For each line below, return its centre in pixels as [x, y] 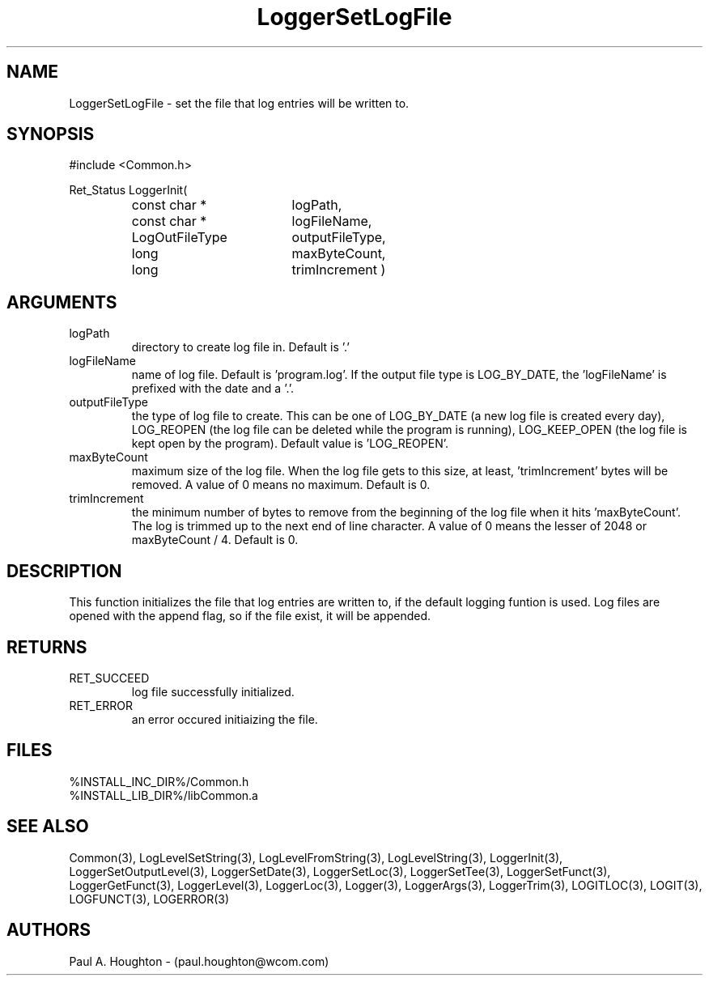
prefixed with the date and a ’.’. [212, 389]
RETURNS [47, 647]
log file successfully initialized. [213, 691]
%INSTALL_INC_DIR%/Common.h [159, 781]
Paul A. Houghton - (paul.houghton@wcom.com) [199, 961]
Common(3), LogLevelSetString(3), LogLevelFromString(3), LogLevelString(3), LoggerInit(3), [316, 857]
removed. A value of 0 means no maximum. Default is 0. [281, 485]
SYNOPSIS [51, 134]
